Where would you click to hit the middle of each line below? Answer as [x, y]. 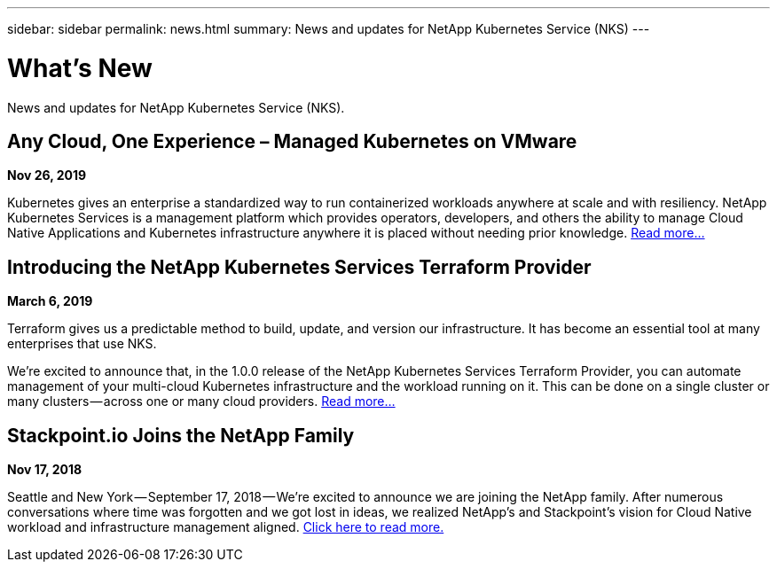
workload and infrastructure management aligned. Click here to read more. [226, 527]
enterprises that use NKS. [82, 344]
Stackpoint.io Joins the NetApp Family [181, 435]
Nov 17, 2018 [45, 470]
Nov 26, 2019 [47, 175]
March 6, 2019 [50, 301]
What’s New [80, 68]
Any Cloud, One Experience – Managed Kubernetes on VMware [292, 141]
